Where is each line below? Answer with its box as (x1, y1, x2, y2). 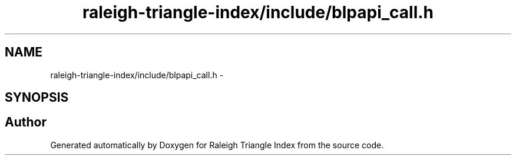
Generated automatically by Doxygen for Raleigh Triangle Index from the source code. (50, 139, 384, 150)
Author (5, 115, 47, 130)
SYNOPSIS (5, 90, 69, 105)
